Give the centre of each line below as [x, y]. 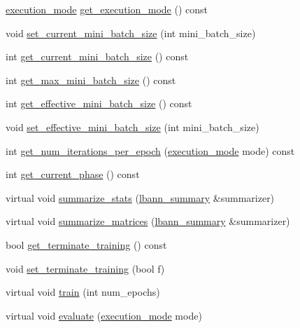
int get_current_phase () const [73, 174]
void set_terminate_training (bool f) [85, 268]
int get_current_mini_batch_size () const [97, 56]
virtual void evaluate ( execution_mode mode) [104, 315]
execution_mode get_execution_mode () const [107, 9]
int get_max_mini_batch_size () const [91, 80]
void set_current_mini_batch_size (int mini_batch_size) [131, 33]
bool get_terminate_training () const [86, 244]
